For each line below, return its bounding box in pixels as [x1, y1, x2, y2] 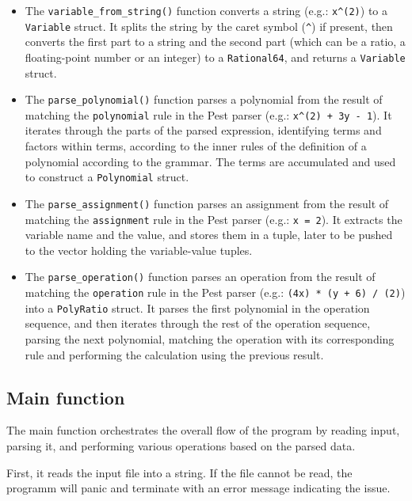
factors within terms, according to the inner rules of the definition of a [25, 138, 367, 154]
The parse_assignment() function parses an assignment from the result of [25, 195, 389, 211]
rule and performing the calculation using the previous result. [25, 346, 324, 362]
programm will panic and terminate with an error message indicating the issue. [6, 480, 391, 496]
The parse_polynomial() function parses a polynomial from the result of [25, 91, 383, 108]
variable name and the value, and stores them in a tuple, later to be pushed [25, 226, 393, 243]
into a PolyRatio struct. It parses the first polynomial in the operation [25, 299, 370, 316]
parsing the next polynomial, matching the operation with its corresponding [25, 330, 395, 347]
